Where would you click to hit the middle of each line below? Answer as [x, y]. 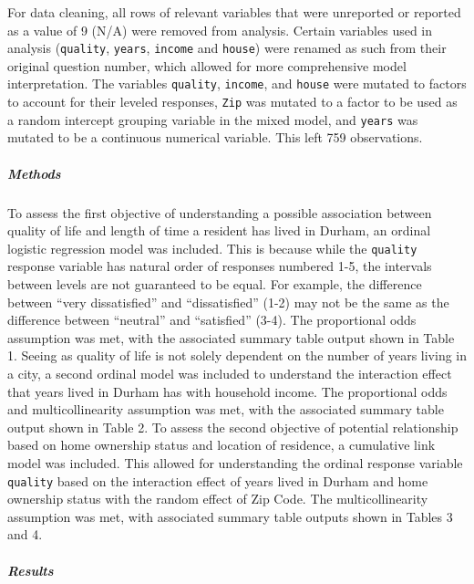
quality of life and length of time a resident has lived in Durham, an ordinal [219, 230]
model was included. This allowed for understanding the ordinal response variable [235, 462]
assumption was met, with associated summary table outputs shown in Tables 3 [230, 516]
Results [31, 570]
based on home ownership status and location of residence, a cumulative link [222, 445]
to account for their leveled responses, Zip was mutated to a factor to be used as [232, 102]
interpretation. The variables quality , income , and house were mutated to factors [237, 83]
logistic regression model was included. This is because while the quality [212, 248]
